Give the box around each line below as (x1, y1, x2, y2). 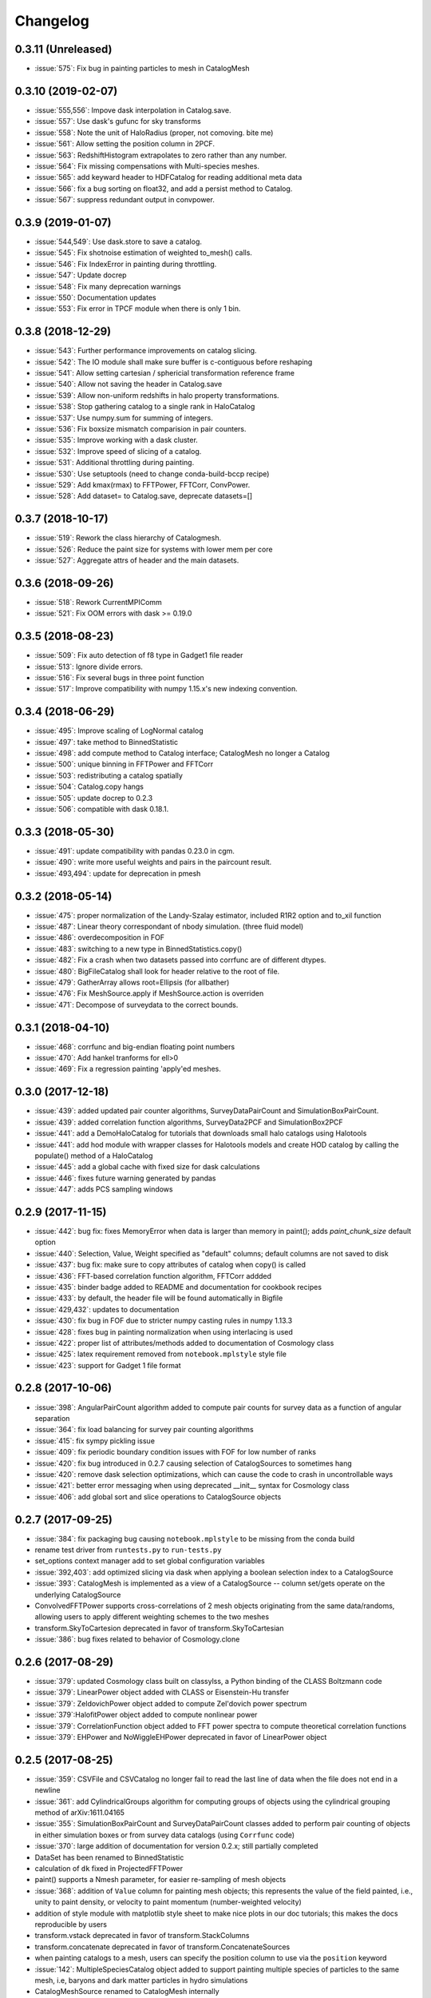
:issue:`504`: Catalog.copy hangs (34, 782, 144, 791)
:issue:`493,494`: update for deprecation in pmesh (34, 868, 201, 878)
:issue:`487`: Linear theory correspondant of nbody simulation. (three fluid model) (34, 921, 304, 931)
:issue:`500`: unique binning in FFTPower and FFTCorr (34, 759, 214, 769)
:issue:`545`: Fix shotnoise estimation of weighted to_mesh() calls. (34, 248, 253, 257)
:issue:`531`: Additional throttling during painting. (34, 458, 195, 468)
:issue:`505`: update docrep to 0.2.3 (34, 793, 153, 802)
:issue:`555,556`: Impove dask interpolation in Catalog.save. (34, 105, 231, 115)
